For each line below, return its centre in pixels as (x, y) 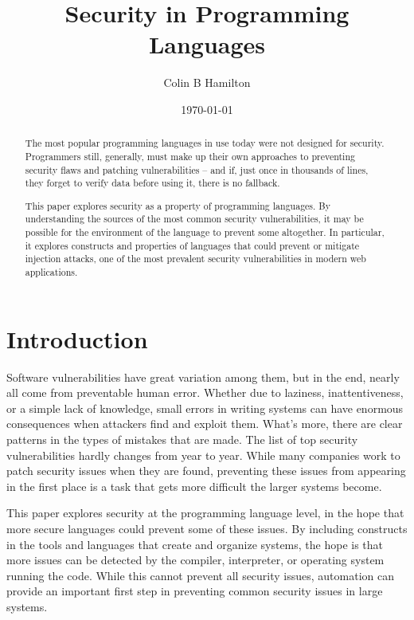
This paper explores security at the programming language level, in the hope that (205, 513)
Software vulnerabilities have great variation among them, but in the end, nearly (203, 377)
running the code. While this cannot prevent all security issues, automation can (201, 575)
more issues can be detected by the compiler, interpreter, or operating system (195, 560)
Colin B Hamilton (207, 82)
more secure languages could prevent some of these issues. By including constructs (207, 529)
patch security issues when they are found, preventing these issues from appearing (206, 471)
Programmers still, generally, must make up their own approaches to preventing (190, 156)
